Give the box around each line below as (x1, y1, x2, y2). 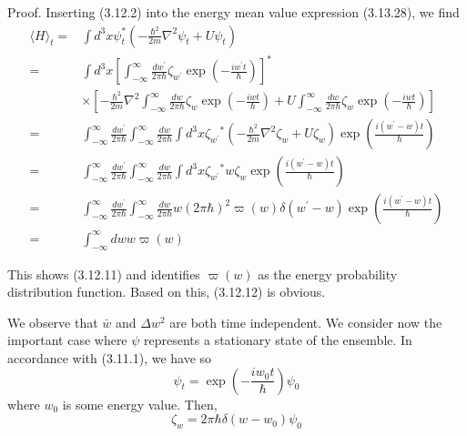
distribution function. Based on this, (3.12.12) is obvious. (7, 282, 326, 301)
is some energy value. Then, (62, 394, 218, 413)
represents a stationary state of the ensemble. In (144, 330, 412, 350)
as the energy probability (258, 264, 398, 283)
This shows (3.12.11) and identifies (7, 264, 200, 283)
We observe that (7, 312, 98, 331)
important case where (7, 330, 127, 350)
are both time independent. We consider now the (169, 312, 442, 331)
